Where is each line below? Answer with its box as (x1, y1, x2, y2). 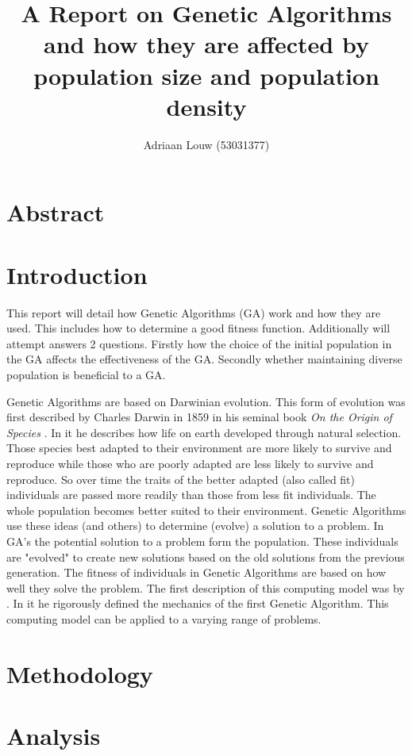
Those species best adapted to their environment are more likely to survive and (6, 439, 392, 456)
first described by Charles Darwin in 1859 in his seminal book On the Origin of (6, 409, 392, 425)
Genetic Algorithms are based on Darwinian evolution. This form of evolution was (6, 393, 406, 409)
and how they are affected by (44, 28, 369, 60)
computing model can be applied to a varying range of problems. (6, 610, 322, 627)
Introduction (6, 258, 148, 290)
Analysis (6, 720, 101, 752)
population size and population (33, 59, 379, 91)
